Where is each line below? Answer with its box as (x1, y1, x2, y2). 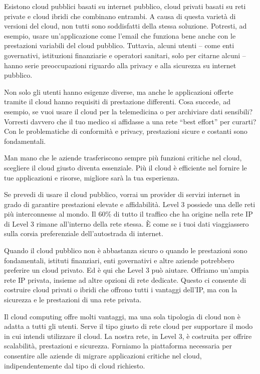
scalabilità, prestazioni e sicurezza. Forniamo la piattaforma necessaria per (4, 340, 232, 351)
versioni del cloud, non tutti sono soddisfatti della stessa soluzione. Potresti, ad (4, 21, 247, 31)
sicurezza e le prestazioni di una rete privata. (4, 294, 142, 305)
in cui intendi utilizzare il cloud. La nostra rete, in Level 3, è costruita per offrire (4, 330, 252, 341)
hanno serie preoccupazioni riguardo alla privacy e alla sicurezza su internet (4, 60, 236, 70)
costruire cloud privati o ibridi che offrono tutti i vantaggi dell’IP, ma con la (4, 284, 237, 295)
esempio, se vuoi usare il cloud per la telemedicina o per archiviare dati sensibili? (4, 106, 253, 116)
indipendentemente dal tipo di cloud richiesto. (4, 360, 145, 370)
